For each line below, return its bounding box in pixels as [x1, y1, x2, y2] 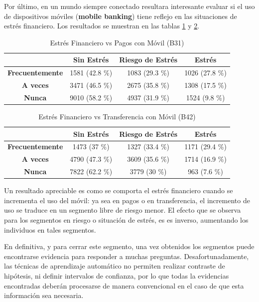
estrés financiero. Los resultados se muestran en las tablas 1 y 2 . [4, 20, 200, 31]
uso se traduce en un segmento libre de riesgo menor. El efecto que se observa [4, 205, 241, 215]
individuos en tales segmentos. [4, 224, 96, 235]
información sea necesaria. [4, 290, 84, 301]
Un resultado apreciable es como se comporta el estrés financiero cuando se [4, 185, 233, 196]
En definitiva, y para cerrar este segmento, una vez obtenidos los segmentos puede [4, 241, 255, 252]
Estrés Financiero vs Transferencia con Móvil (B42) [38, 111, 196, 121]
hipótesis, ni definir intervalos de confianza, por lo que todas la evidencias [4, 270, 229, 281]
